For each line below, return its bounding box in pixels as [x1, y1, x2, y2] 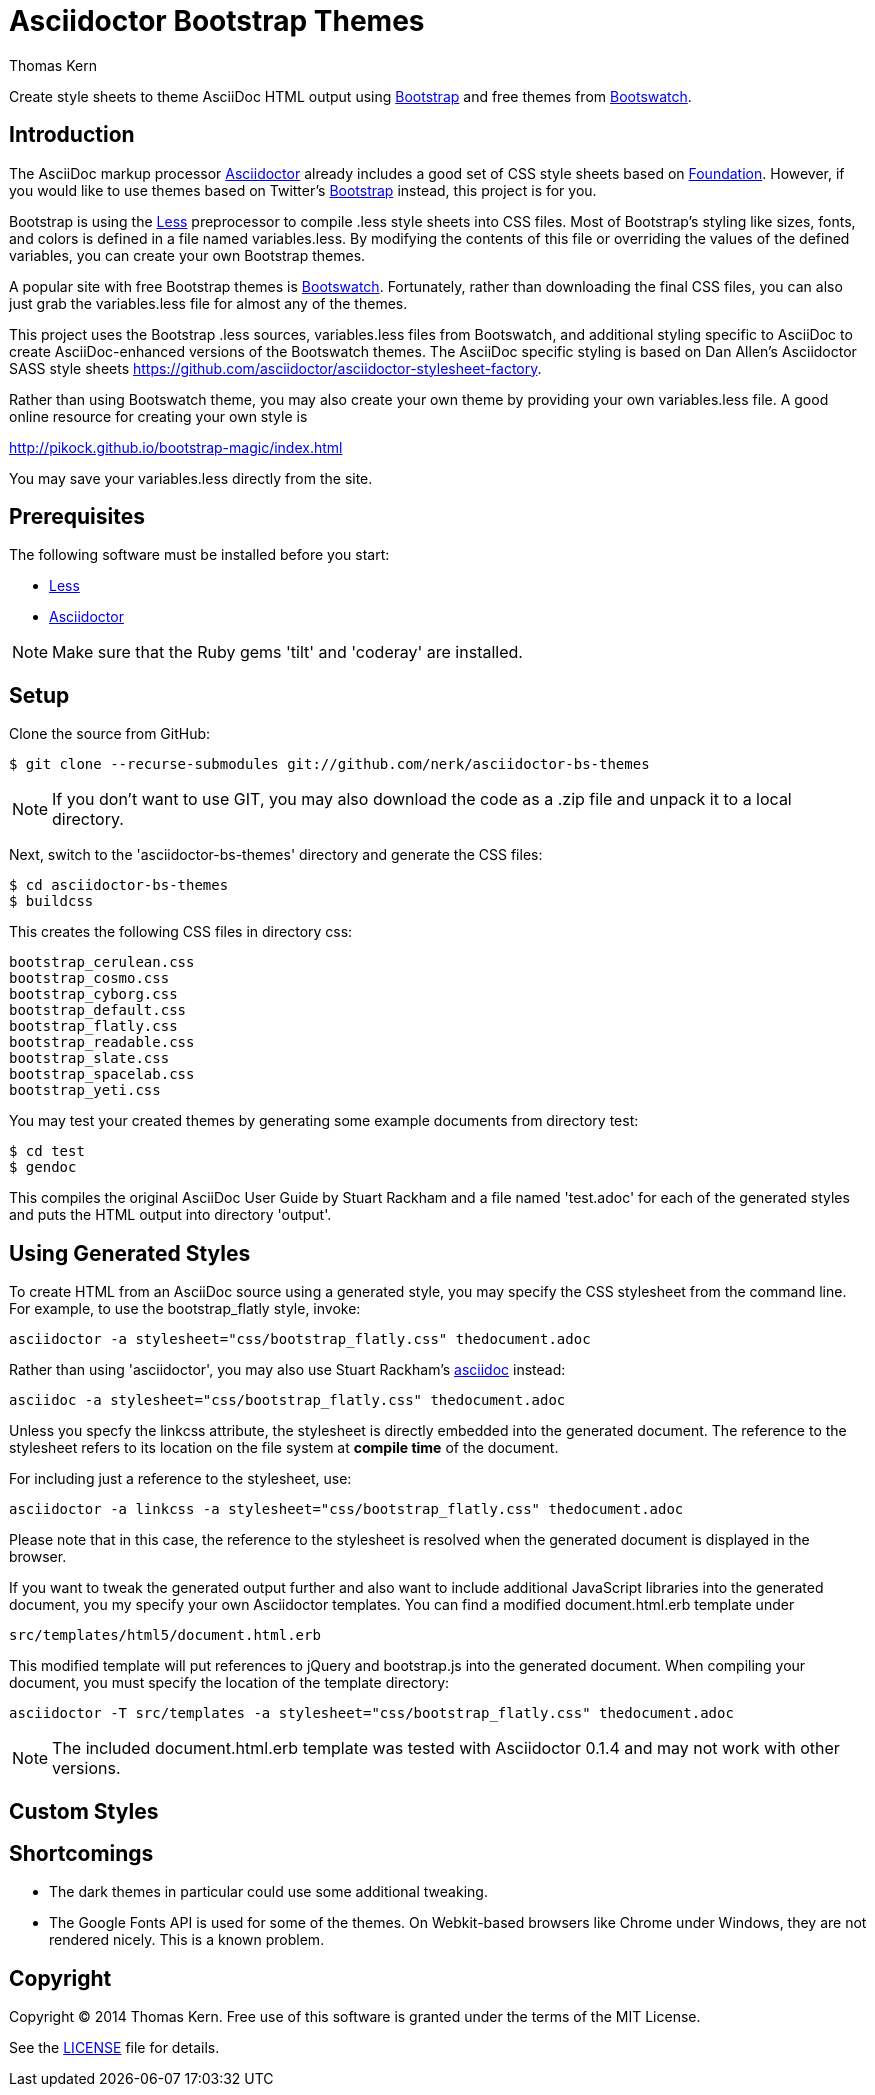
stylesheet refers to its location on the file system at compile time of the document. [9, 1439, 559, 1457]
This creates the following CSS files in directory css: [9, 923, 353, 941]
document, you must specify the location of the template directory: [9, 1674, 450, 1692]
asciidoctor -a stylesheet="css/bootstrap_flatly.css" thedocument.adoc [9, 1331, 591, 1348]
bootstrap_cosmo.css [9, 970, 170, 987]
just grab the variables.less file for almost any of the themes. [9, 294, 408, 312]
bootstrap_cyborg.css [9, 986, 178, 1003]
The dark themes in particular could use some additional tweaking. [49, 1883, 488, 1901]
